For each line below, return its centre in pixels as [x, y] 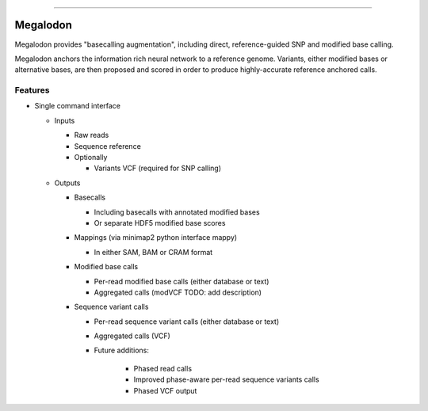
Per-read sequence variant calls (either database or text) [187, 322]
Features [32, 90]
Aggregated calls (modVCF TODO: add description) [178, 292]
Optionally [91, 157]
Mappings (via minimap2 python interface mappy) [156, 238]
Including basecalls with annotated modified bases [177, 212]
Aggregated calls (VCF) [132, 336]
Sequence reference [108, 146]
